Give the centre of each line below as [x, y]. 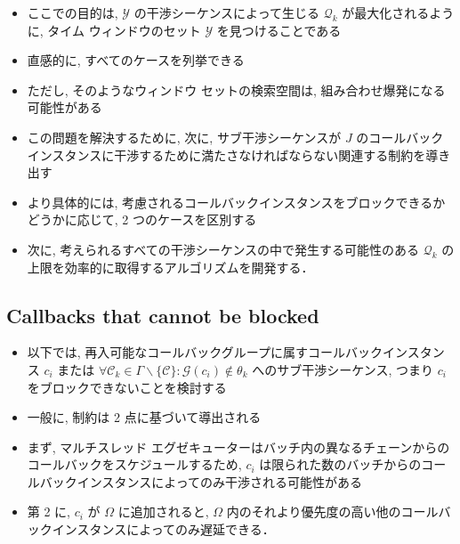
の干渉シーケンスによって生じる [226, 12]
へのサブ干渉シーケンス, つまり [343, 369]
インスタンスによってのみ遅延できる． [163, 529]
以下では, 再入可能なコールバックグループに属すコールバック [205, 352]
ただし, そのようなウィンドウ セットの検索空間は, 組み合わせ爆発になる [236, 89]
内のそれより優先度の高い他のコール [332, 512]
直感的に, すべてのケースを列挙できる [136, 60]
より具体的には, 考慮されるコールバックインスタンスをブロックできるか [236, 202]
